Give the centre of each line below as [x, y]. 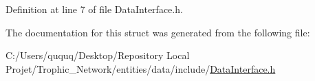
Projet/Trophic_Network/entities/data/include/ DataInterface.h [141, 68]
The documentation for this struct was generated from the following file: [158, 32]
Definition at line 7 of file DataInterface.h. [94, 9]
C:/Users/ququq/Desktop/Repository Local [98, 55]
